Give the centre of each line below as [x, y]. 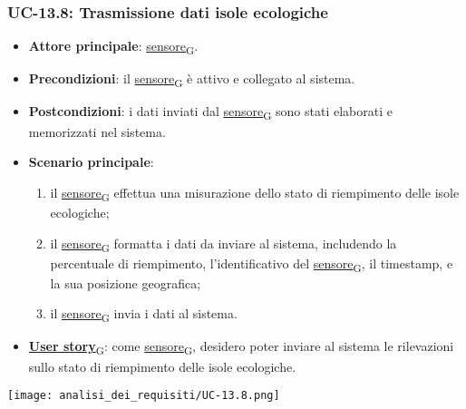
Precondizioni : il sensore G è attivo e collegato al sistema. [192, 80]
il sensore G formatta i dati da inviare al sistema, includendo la [223, 244]
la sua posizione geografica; [126, 282]
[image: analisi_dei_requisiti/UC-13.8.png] [144, 396]
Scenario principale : [91, 162]
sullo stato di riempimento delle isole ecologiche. [162, 366]
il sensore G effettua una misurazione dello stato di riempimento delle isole [255, 193]
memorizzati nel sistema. [97, 131]
